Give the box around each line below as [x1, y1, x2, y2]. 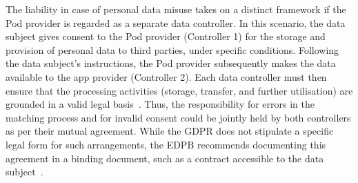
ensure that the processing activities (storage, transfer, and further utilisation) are [6, 83, 353, 97]
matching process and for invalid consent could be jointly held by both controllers [6, 110, 351, 124]
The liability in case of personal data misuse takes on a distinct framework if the [6, 2, 346, 16]
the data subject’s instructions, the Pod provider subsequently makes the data [6, 56, 336, 70]
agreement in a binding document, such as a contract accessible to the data [6, 151, 324, 165]
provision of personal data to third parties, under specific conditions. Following [6, 42, 339, 57]
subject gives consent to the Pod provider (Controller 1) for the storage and [6, 29, 326, 44]
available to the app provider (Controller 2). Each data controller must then [6, 69, 327, 84]
